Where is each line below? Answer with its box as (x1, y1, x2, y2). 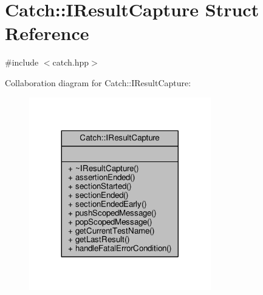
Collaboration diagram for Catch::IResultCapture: (5, 76, 191, 89)
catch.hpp (52, 56, 89, 69)
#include (5, 56, 39, 69)
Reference (5, 21, 89, 46)
